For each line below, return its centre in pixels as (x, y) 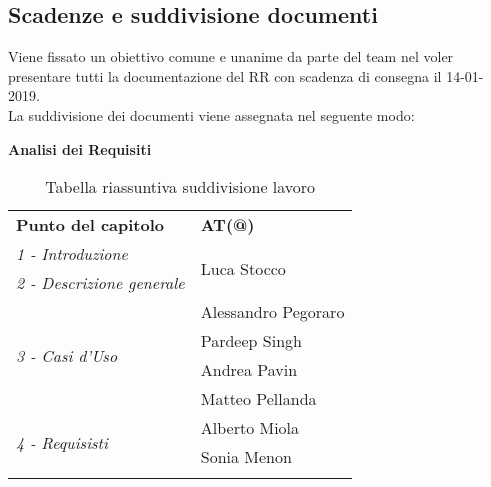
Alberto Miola (250, 428)
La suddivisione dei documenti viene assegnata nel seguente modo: (211, 114)
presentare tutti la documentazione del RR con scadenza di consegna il (225, 75)
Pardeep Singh (251, 341)
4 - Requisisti (62, 442)
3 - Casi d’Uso (67, 355)
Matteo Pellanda (258, 399)
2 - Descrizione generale (100, 283)
